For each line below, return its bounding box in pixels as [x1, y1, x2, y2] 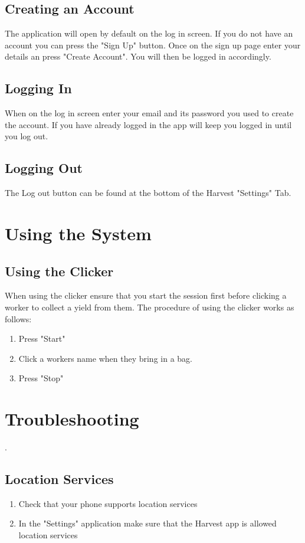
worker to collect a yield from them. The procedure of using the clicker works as [5, 300, 294, 313]
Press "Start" [18, 332, 65, 345]
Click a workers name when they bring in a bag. [18, 352, 192, 364]
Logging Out [5, 159, 83, 177]
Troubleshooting [5, 407, 139, 431]
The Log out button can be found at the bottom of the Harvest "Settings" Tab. [5, 187, 291, 199]
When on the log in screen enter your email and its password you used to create [5, 107, 294, 119]
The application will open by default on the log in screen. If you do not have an [5, 27, 293, 40]
